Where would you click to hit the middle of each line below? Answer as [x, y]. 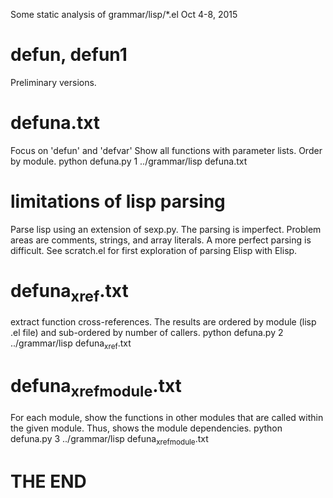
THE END [48, 481]
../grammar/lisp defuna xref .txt [71, 344]
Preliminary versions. [53, 82]
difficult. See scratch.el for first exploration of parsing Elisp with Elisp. [154, 250]
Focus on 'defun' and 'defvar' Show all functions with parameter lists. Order [166, 150]
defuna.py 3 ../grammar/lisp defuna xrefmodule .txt [109, 439]
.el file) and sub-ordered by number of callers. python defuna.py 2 [147, 333]
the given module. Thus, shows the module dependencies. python [146, 428]
